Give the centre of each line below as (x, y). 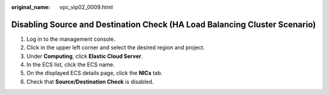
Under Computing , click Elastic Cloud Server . (85, 56)
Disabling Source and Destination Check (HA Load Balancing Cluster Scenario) (164, 24)
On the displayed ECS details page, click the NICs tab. (94, 73)
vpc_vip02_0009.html (86, 7)
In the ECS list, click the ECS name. (71, 65)
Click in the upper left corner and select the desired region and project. (116, 47)
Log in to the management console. (71, 39)
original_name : (31, 7)
